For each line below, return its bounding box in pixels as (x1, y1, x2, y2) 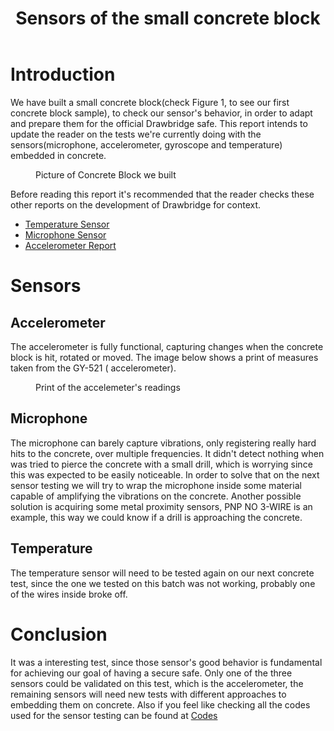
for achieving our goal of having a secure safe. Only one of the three (10, 667, 293, 679)
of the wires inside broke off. (10, 588, 128, 600)
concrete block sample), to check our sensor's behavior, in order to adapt (10, 107, 313, 119)
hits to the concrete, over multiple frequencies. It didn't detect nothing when (10, 447, 325, 459)
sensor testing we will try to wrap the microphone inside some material (10, 479, 302, 491)
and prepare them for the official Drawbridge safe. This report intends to (10, 117, 308, 129)
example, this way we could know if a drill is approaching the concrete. (10, 511, 303, 523)
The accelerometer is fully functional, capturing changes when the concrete (10, 340, 324, 352)
